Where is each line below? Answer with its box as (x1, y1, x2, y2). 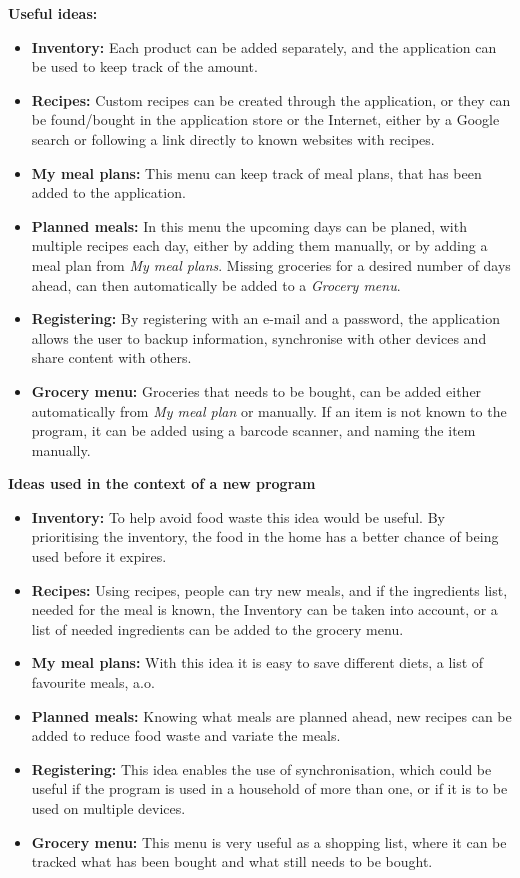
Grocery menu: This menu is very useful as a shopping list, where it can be (31, 831, 507, 852)
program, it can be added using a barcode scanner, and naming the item (31, 420, 476, 441)
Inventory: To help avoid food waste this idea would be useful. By (31, 506, 445, 527)
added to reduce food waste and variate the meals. (31, 725, 341, 746)
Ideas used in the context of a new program (8, 473, 316, 494)
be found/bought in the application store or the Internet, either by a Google (31, 109, 500, 130)
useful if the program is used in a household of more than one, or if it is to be (31, 778, 508, 799)
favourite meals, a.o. (31, 672, 155, 693)
